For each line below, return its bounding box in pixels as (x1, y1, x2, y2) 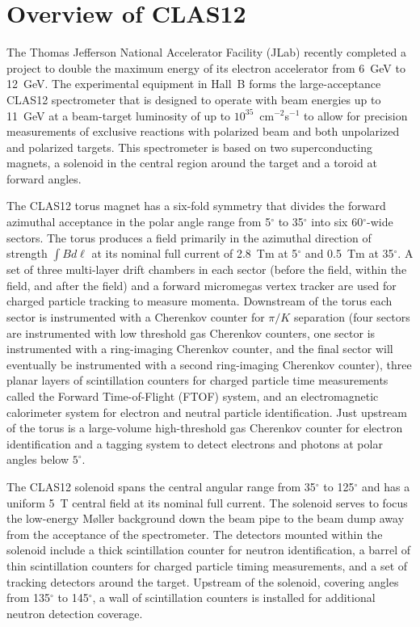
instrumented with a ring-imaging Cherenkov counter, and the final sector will (6, 340, 393, 357)
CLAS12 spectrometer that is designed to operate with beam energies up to (6, 90, 381, 107)
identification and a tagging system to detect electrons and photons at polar (6, 435, 383, 452)
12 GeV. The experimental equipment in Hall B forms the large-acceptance (6, 75, 381, 92)
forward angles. (6, 170, 82, 187)
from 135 (6, 589, 51, 606)
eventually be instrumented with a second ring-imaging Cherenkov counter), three (6, 356, 412, 372)
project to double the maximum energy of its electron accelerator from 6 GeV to (6, 59, 405, 76)
